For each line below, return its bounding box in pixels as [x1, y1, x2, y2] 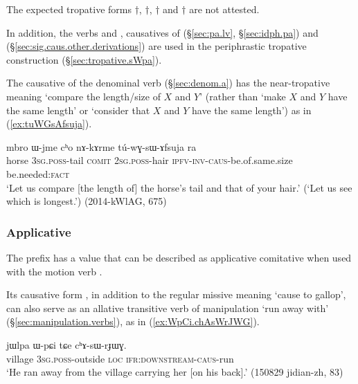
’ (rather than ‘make [199, 89, 286, 103]
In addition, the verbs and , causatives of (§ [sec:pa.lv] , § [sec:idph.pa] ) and [6, 25, 319, 39]
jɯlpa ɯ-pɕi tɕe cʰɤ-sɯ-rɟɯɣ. [6, 337, 127, 351]
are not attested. [189, 2, 260, 16]
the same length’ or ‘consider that [6, 102, 150, 117]
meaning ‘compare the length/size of [6, 89, 161, 103]
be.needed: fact [6, 166, 70, 181]
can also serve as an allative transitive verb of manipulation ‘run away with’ [6, 300, 329, 315]
